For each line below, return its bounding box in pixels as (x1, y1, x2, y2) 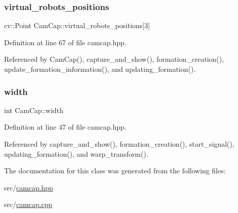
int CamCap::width (4, 104, 63, 115)
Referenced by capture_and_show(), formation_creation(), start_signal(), (4, 139, 234, 149)
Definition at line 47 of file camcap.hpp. (4, 122, 126, 132)
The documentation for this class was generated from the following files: (4, 165, 226, 176)
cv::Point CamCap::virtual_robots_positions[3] (4, 20, 150, 31)
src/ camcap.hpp (4, 182, 53, 192)
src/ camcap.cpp (4, 199, 52, 209)
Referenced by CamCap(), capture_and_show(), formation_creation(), (4, 54, 224, 64)
